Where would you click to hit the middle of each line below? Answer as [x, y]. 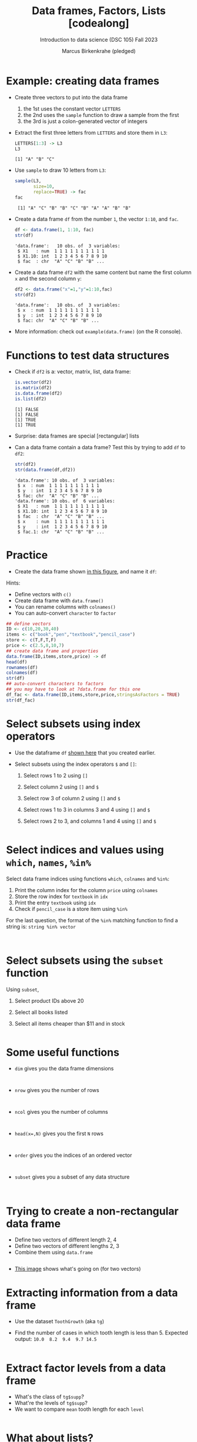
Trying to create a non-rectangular [92, 1211]
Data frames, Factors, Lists [99, 11]
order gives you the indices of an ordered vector [73, 1155]
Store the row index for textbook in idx [61, 896]
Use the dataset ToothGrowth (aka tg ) [59, 1321]
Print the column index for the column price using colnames [86, 890]
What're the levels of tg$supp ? [51, 1403]
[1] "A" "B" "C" [34, 159]
